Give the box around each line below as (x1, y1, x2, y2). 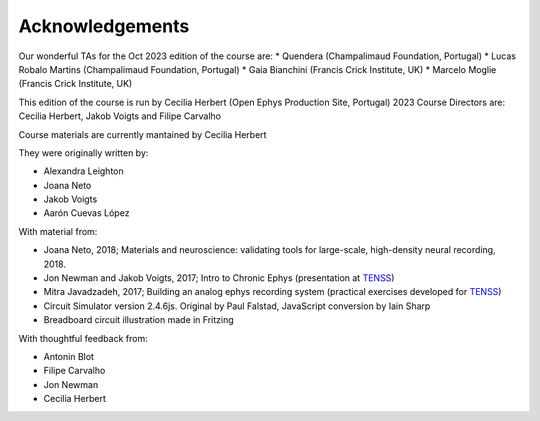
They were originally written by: (18, 146, 149, 159)
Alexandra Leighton (43, 165, 124, 177)
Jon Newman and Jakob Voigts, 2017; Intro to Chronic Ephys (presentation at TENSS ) (43, 272, 395, 284)
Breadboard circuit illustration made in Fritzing (43, 314, 234, 326)
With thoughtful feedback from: (18, 332, 149, 344)
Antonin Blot (43, 350, 95, 362)
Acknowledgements (18, 15, 190, 37)
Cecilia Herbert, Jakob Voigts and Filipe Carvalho (18, 110, 222, 122)
